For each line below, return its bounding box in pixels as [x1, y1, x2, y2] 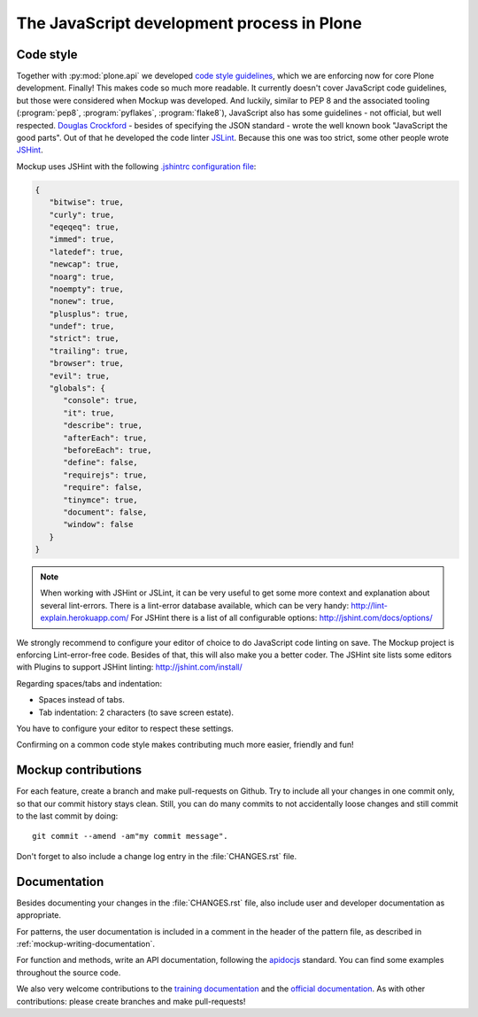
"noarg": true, [49, 271, 115, 282]
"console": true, [63, 395, 139, 406]
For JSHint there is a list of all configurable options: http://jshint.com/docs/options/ [130, 612, 433, 624]
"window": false [63, 519, 134, 530]
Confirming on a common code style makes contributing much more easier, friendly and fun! [16, 740, 354, 750]
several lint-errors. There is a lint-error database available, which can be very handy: [40, 600, 350, 610]
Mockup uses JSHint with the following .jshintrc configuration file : [16, 160, 257, 172]
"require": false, [63, 483, 143, 493]
